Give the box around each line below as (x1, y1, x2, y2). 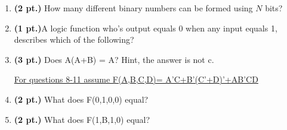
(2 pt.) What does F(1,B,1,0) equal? (14, 113, 150, 125)
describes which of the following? (14, 33, 134, 46)
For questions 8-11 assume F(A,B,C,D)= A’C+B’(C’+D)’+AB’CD (14, 73, 258, 85)
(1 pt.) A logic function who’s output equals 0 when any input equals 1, (14, 21, 277, 34)
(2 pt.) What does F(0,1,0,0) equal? (14, 93, 149, 105)
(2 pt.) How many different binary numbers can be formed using (14, 2, 253, 14)
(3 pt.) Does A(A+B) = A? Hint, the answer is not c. (14, 53, 214, 65)
